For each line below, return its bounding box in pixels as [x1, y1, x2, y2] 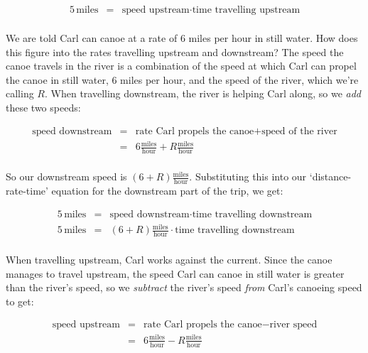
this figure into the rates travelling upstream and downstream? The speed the [6, 44, 344, 59]
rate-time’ [6, 183, 48, 197]
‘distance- [309, 169, 352, 184]
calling [6, 86, 34, 101]
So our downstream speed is [6, 169, 127, 184]
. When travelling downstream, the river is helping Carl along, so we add [44, 86, 361, 101]
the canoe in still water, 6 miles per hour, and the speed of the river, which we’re [6, 72, 359, 87]
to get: [6, 293, 34, 308]
